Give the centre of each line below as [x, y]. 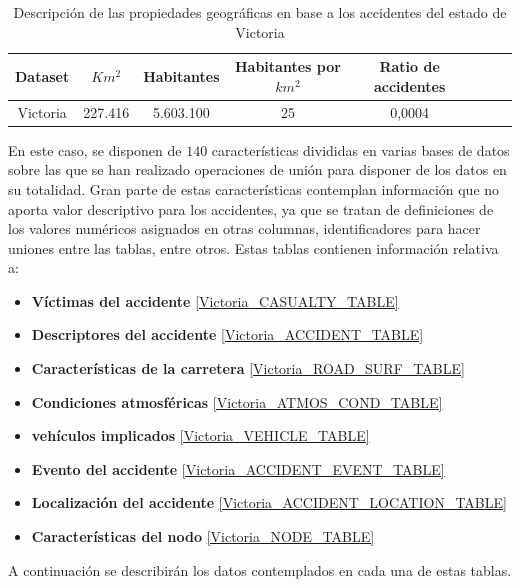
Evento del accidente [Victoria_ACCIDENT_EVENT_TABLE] [238, 468]
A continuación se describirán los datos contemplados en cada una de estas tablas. [260, 569]
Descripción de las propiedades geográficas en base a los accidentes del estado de [260, 12]
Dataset [42, 75]
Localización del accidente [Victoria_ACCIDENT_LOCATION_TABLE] [269, 502]
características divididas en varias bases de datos [360, 149]
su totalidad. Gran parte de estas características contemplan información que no [254, 188]
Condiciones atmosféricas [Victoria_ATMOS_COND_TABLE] [237, 401]
